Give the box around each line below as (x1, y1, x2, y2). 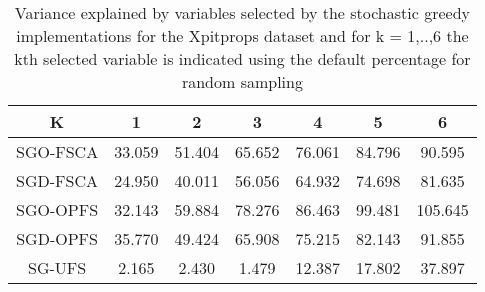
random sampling (181, 70, 303, 93)
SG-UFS (28, 256, 87, 279)
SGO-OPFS (16, 198, 99, 221)
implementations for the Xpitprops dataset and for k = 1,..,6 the (16, 24, 469, 47)
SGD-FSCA (16, 169, 99, 192)
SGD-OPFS (16, 227, 98, 250)
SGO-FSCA (16, 140, 99, 163)
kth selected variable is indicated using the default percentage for (14, 47, 471, 70)
